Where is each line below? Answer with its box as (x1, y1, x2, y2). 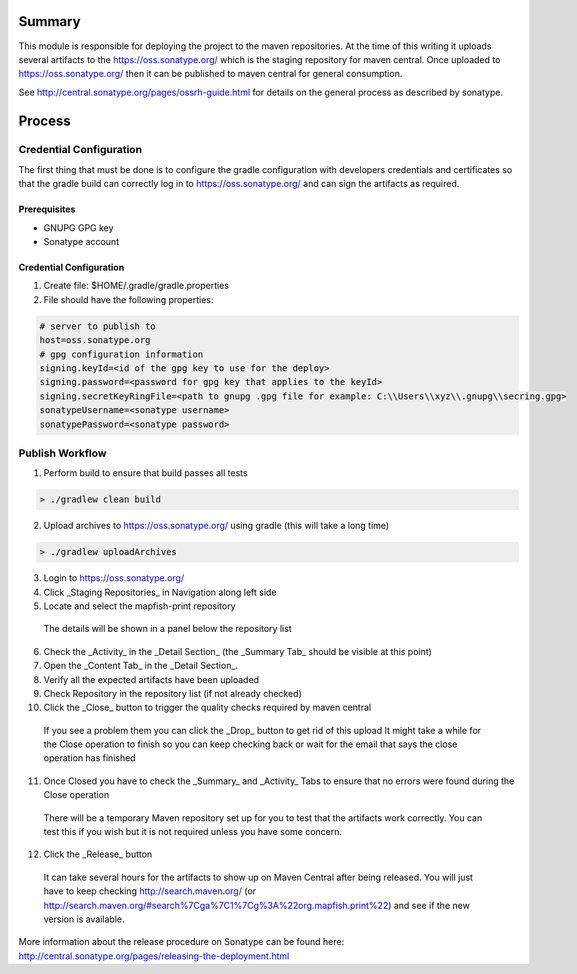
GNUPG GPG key (43, 221, 114, 234)
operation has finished (43, 752, 136, 764)
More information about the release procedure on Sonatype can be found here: (18, 936, 345, 948)
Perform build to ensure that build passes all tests (43, 467, 249, 479)
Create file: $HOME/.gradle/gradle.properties (43, 280, 230, 292)
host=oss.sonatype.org (39, 335, 151, 346)
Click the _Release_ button (43, 848, 153, 860)
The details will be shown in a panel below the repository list (43, 623, 292, 635)
